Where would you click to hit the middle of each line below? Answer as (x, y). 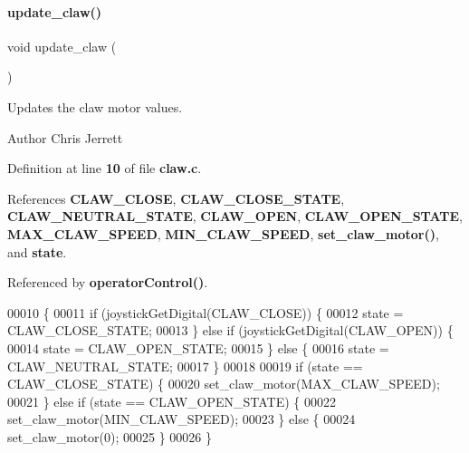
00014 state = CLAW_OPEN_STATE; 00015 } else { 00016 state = (198, 347)
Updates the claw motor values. (95, 106)
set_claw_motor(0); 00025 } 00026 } (110, 436)
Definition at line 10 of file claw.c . (105, 168)
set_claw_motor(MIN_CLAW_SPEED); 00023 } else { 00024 (182, 419)
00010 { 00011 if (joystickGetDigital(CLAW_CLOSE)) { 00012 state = (206, 312)
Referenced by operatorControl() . (108, 282)
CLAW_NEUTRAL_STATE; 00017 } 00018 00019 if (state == (185, 366)
